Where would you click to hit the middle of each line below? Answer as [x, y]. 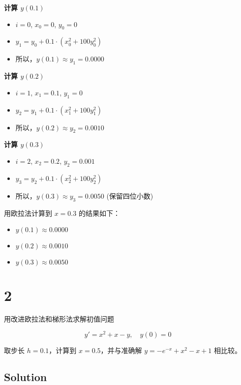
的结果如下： [99, 213]
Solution [26, 376]
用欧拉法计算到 [28, 213]
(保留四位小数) [130, 195]
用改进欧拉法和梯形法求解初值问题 [59, 319]
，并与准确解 [121, 350]
